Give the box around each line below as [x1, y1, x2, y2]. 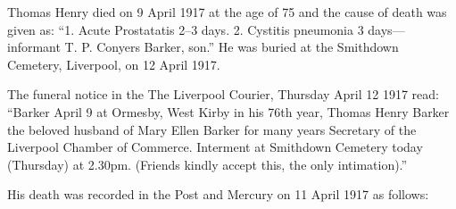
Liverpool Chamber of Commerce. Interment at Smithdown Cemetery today [7, 138, 423, 156]
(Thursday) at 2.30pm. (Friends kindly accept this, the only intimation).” [7, 155, 408, 173]
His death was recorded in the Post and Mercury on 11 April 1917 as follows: [7, 185, 429, 204]
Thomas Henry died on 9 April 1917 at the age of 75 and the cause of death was [7, 3, 447, 21]
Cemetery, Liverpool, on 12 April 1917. [7, 54, 220, 73]
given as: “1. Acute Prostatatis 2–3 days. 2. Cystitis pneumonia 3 [7, 20, 364, 38]
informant [7, 38, 61, 56]
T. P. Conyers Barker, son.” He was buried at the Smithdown [64, 38, 399, 56]
